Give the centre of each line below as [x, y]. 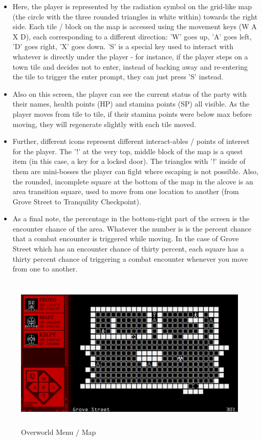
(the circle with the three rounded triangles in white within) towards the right [135, 16]
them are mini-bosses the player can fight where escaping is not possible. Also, [135, 171]
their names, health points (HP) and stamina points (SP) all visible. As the [131, 104]
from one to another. [45, 269]
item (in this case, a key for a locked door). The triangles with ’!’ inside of [129, 161]
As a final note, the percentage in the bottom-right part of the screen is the [131, 218]
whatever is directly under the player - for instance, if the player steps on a [130, 56]
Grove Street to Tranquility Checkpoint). [77, 201]
